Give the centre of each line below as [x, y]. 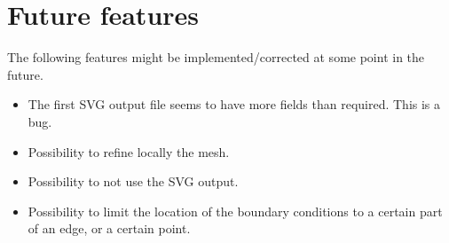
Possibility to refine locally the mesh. [129, 151]
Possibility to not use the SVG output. [133, 181]
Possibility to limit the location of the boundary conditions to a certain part [235, 211]
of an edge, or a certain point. [109, 228]
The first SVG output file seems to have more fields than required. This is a [234, 104]
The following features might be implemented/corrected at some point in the [216, 57]
